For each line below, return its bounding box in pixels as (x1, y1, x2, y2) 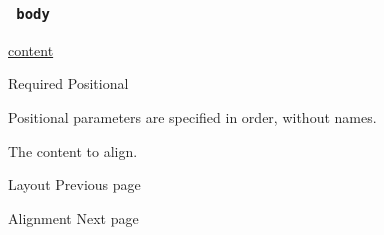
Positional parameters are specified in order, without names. (8, 106, 377, 127)
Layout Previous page (8, 174, 141, 195)
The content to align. (8, 140, 138, 161)
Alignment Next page (8, 207, 139, 228)
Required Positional (8, 73, 129, 94)
